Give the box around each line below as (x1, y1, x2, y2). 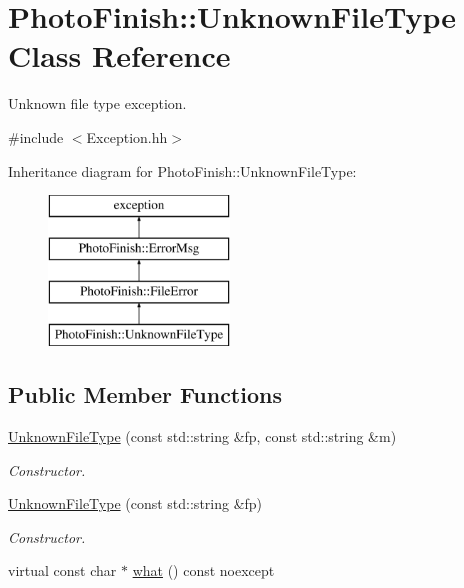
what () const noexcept (132, 560, 275, 581)
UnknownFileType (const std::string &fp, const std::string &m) (8, 426, 397, 447)
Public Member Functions (8, 379, 282, 410)
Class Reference (8, 35, 231, 76)
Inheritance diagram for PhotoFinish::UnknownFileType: (8, 160, 357, 181)
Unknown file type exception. (8, 93, 187, 114)
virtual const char (8, 560, 117, 581)
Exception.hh (86, 126, 168, 147)
